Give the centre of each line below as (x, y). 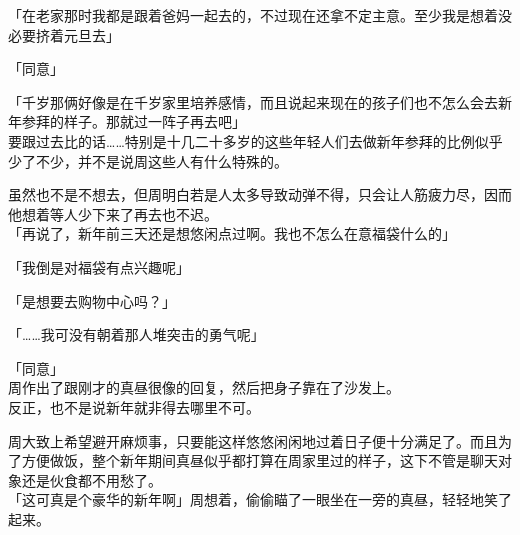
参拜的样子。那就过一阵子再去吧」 (133, 121)
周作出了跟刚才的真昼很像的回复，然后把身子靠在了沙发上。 (204, 387)
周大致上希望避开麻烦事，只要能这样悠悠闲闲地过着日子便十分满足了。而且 (253, 440)
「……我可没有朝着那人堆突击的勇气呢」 (136, 334)
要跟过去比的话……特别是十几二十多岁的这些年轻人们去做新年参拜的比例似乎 (255, 140)
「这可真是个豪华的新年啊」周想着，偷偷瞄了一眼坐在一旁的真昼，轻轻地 (246, 499)
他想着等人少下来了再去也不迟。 (113, 213)
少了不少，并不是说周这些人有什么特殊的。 (148, 160)
